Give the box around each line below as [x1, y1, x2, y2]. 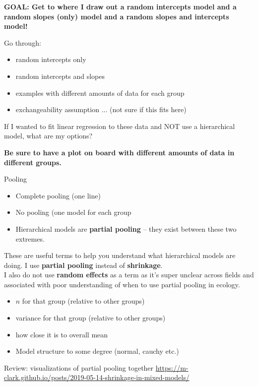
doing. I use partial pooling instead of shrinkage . [4, 259, 163, 270]
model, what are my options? [4, 130, 93, 141]
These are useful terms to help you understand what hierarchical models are [4, 250, 236, 260]
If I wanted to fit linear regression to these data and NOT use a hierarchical [4, 121, 235, 131]
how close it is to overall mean [15, 329, 108, 339]
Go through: [4, 37, 41, 48]
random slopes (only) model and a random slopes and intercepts [4, 11, 229, 21]
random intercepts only [15, 54, 86, 64]
